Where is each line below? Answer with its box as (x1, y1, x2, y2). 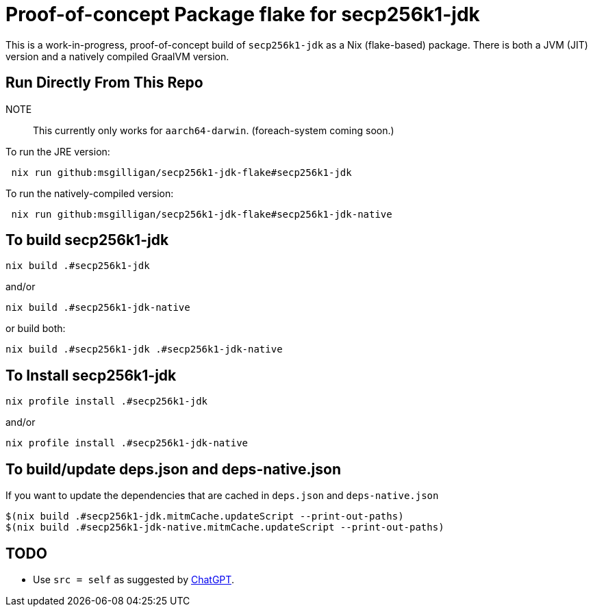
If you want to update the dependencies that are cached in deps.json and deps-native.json (5, 489, 439, 502)
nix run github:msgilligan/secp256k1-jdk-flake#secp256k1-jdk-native (11, 208, 392, 220)
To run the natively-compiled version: (5, 187, 174, 199)
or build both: (5, 322, 66, 335)
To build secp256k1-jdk (5, 231, 169, 249)
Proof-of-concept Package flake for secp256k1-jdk (5, 3, 480, 26)
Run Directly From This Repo (5, 74, 203, 92)
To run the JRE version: (5, 145, 110, 157)
